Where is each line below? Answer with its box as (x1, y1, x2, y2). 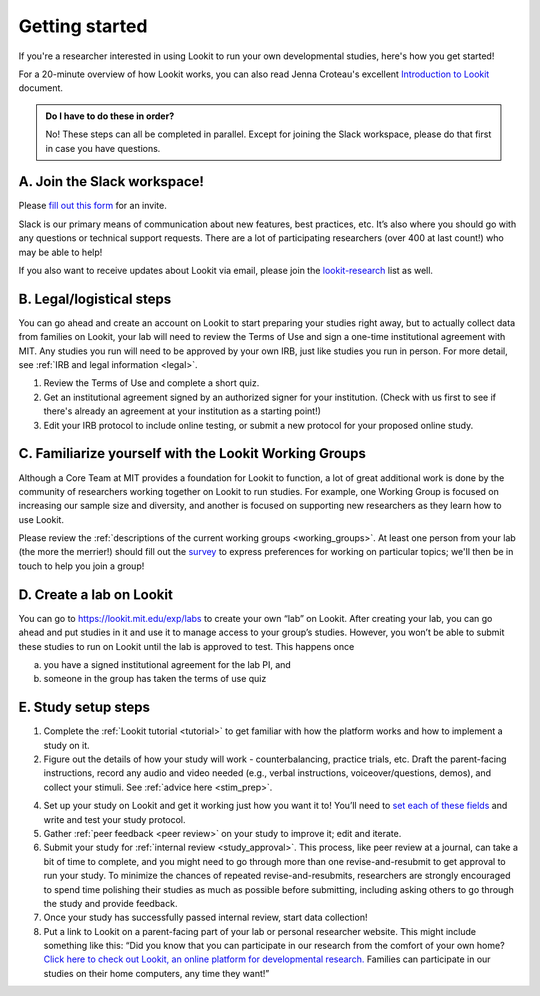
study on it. (43, 739, 90, 751)
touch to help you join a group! (18, 560, 145, 572)
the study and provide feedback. (43, 897, 178, 909)
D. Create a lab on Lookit (18, 586, 174, 603)
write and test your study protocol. (43, 813, 186, 825)
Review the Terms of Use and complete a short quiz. (43, 377, 260, 389)
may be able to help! (18, 246, 103, 258)
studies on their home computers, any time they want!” (43, 967, 270, 979)
